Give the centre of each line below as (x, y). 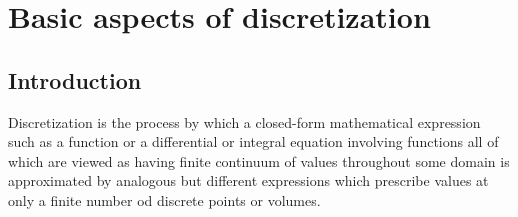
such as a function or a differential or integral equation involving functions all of (253, 141)
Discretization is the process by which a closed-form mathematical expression (244, 121)
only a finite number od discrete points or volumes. (164, 199)
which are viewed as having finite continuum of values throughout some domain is (259, 160)
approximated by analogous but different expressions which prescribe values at (248, 180)
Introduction (75, 79)
